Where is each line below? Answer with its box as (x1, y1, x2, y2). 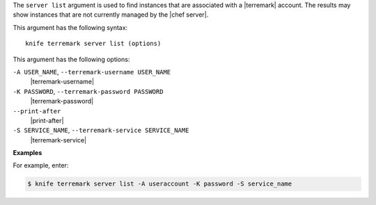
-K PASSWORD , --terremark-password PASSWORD (13, 87, 164, 95)
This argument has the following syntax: (13, 23, 128, 31)
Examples (13, 149, 42, 157)
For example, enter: (13, 161, 69, 170)
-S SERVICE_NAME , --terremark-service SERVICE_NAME (13, 126, 189, 135)
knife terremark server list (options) (25, 40, 162, 48)
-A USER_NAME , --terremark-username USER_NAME (13, 67, 171, 76)
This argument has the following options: (13, 55, 130, 63)
